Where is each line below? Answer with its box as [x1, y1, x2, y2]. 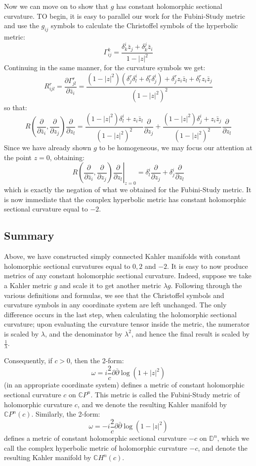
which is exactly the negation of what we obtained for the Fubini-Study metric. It [4, 184, 252, 195]
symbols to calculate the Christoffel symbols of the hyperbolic [51, 20, 238, 31]
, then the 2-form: [70, 355, 124, 366]
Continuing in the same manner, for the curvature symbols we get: [4, 62, 206, 73]
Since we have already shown [4, 142, 91, 153]
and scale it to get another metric [59, 280, 162, 290]
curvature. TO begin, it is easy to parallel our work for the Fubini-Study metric [4, 10, 245, 21]
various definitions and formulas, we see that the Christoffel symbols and [4, 290, 224, 300]
